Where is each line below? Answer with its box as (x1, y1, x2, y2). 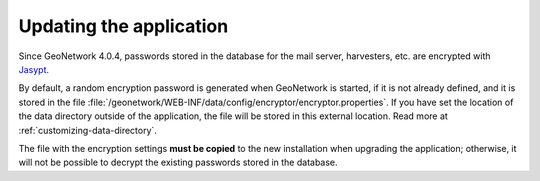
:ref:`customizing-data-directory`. (18, 124, 157, 136)
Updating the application (18, 15, 229, 37)
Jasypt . (18, 63, 50, 75)
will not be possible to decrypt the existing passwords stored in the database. (18, 156, 339, 169)
